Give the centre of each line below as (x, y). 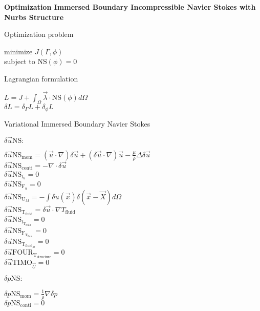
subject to (20, 61)
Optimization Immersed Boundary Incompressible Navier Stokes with (130, 7)
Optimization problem (39, 34)
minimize (18, 51)
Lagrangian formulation (41, 78)
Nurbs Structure (34, 17)
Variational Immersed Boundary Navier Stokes (77, 124)
